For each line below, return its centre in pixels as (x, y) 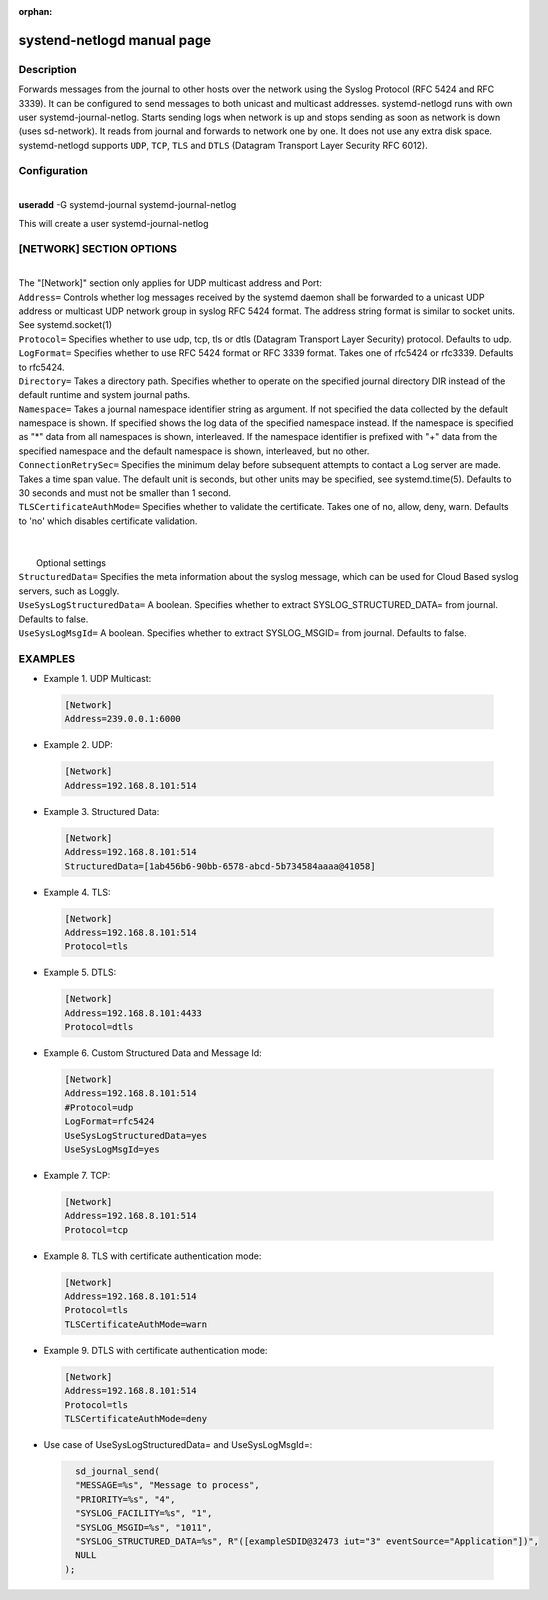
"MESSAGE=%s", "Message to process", (167, 1485)
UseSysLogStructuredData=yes (136, 1135)
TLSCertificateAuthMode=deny (136, 1419)
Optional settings (71, 562)
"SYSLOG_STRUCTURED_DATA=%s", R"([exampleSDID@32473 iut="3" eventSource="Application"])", (307, 1541)
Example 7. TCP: (77, 1175)
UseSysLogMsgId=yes (112, 1149)
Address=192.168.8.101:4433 (133, 1013)
